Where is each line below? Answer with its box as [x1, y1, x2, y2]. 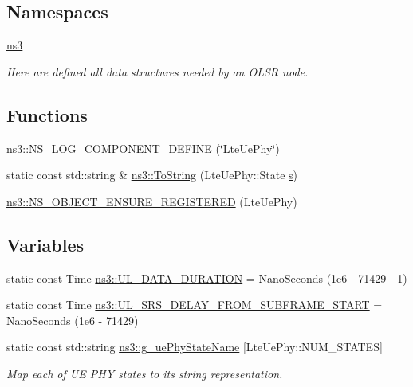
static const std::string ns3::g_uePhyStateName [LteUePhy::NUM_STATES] [6, 338, 383, 355]
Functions [6, 102, 88, 127]
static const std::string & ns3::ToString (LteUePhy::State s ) [6, 166, 298, 183]
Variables [6, 232, 85, 256]
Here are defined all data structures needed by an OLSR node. [6, 63, 309, 80]
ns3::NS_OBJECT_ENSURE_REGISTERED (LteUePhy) [6, 193, 297, 209]
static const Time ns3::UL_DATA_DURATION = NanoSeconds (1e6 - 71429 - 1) [6, 269, 407, 286]
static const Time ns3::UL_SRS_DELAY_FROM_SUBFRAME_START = [6, 296, 383, 313]
